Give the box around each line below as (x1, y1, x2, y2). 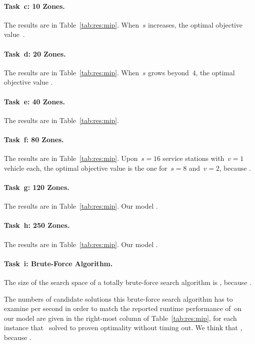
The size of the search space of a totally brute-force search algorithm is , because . (4, 277, 252, 287)
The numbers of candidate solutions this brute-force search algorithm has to (4, 293, 233, 304)
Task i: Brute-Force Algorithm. (4, 258, 113, 268)
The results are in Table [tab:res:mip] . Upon (4, 153, 138, 163)
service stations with (163, 153, 225, 163)
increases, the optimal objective (148, 19, 243, 30)
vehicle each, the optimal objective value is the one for (4, 162, 168, 173)
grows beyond (148, 67, 189, 77)
